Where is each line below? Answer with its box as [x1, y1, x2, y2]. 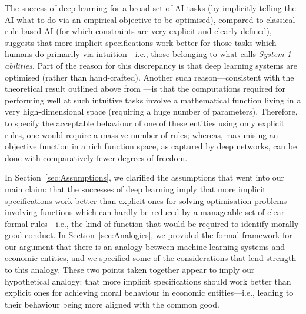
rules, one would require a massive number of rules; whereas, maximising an [5, 128, 278, 141]
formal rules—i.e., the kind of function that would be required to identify [5, 217, 269, 229]
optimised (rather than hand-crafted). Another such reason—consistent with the [5, 71, 294, 83]
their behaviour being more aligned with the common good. [5, 298, 219, 310]
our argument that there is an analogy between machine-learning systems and [5, 240, 285, 252]
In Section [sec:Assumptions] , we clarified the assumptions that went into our [5, 171, 285, 183]
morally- [271, 217, 301, 229]
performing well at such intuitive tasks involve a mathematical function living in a [5, 93, 301, 106]
